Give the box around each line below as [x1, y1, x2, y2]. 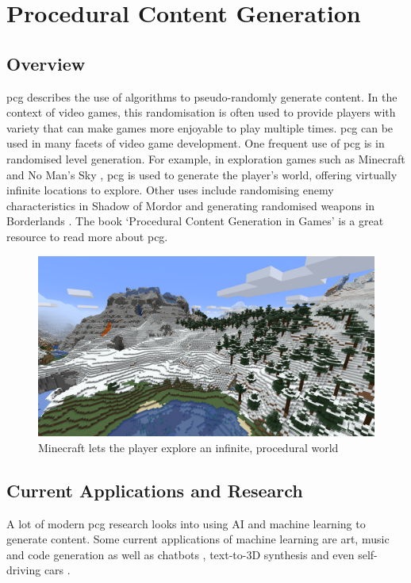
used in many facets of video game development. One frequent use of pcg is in [6, 135, 385, 152]
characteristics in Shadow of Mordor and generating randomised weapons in [6, 197, 375, 213]
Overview [6, 51, 86, 75]
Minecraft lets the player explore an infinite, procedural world [38, 439, 339, 455]
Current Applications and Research [6, 478, 303, 502]
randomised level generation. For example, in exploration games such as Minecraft [6, 150, 405, 167]
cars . [44, 562, 71, 578]
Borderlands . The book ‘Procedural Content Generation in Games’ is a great [6, 213, 384, 229]
